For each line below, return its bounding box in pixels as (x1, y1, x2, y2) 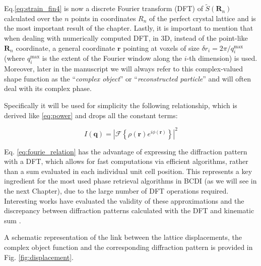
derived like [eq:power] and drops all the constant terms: (4, 110, 178, 120)
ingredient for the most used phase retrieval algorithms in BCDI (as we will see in (4, 175, 257, 186)
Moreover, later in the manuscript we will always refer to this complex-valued (4, 63, 243, 74)
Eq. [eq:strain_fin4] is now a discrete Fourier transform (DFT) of (4, 3, 203, 14)
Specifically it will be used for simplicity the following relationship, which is (4, 100, 237, 110)
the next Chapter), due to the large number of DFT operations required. (4, 186, 229, 196)
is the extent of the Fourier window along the (42, 53, 182, 63)
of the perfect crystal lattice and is (149, 13, 256, 23)
